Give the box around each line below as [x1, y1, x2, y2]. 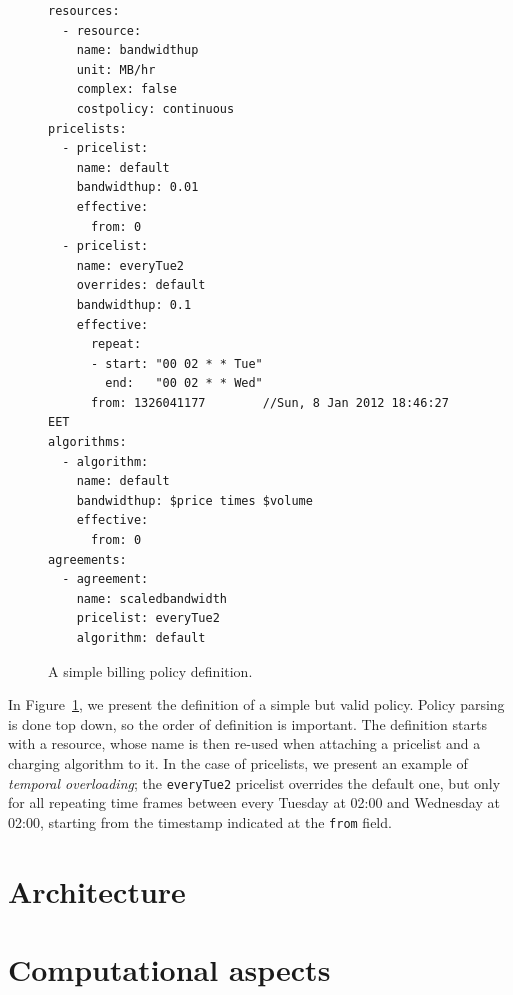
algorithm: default [76, 631, 206, 645]
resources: [48, 4, 120, 18]
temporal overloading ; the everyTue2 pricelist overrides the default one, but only [8, 772, 501, 793]
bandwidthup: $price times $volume [76, 493, 313, 508]
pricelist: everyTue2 [76, 611, 220, 626]
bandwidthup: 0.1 [76, 297, 192, 312]
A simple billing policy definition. [48, 660, 253, 681]
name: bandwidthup [76, 43, 199, 58]
